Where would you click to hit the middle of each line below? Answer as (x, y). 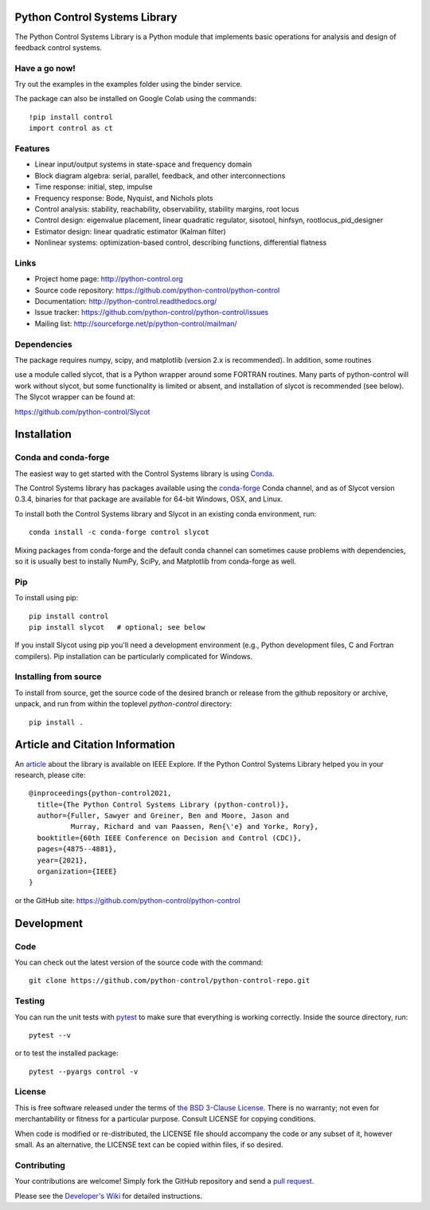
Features (32, 148)
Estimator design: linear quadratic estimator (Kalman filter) (130, 231)
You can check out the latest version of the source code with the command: (139, 962)
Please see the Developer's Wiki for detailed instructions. (109, 1196)
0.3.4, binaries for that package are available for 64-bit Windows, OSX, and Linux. (149, 499)
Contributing (40, 1165)
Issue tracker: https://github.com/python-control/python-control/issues (152, 312)
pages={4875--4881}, (77, 849)
